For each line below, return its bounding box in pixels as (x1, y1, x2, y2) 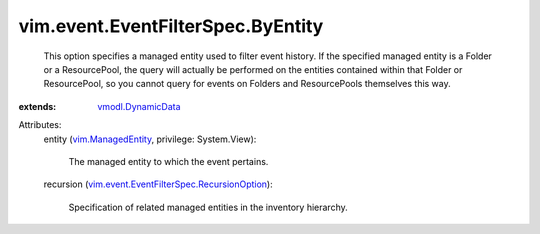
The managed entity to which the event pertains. (68, 155, 269, 167)
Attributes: (18, 119, 62, 131)
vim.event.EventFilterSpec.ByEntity (18, 15, 324, 37)
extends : (18, 100, 57, 112)
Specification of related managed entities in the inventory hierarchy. (68, 201, 349, 213)
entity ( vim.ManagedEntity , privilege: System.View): (43, 133, 257, 145)
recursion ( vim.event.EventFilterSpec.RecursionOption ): (43, 178, 274, 190)
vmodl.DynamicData (97, 100, 181, 112)
